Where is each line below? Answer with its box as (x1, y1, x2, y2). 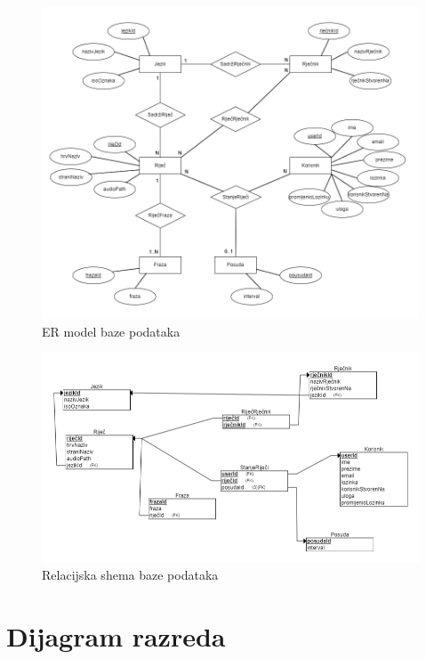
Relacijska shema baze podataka (42, 565, 219, 584)
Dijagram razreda (6, 617, 226, 654)
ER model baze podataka (42, 321, 181, 340)
